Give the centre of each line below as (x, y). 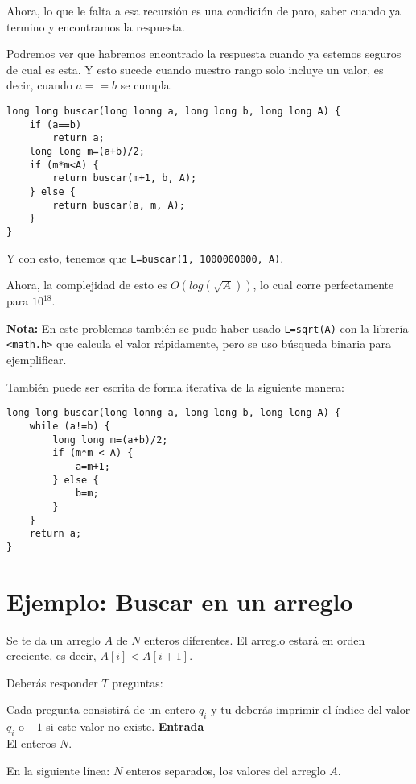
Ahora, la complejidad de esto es (87, 285)
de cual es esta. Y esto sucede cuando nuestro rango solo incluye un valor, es (195, 69)
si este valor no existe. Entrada (125, 726)
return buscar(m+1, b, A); (125, 178)
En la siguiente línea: (58, 770)
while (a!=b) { (70, 426)
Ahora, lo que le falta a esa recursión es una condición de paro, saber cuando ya (204, 10)
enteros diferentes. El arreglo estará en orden (255, 639)
